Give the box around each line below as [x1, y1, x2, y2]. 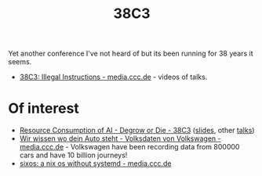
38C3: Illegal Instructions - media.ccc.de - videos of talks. [19, 72, 208, 82]
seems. [8, 57, 32, 66]
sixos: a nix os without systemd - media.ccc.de [19, 159, 172, 168]
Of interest [8, 99, 80, 117]
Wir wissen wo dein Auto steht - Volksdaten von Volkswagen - [19, 134, 221, 143]
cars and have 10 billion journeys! [19, 150, 128, 160]
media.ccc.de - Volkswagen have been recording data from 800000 [19, 142, 240, 152]
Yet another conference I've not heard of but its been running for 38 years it [8, 48, 253, 59]
